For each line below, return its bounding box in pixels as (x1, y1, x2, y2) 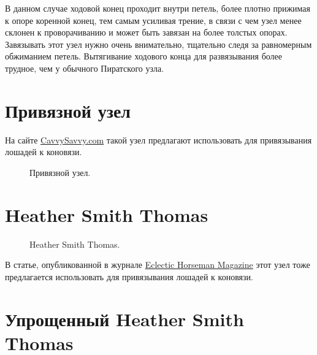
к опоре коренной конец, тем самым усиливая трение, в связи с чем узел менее (5, 13, 302, 26)
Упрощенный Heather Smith (5, 306, 244, 331)
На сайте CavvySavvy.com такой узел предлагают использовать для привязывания (5, 133, 312, 146)
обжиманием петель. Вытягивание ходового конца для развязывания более (5, 50, 282, 63)
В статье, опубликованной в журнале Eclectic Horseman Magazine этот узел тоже (5, 258, 310, 271)
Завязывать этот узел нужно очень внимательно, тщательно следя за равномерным (5, 37, 312, 50)
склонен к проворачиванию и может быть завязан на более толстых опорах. (5, 26, 288, 39)
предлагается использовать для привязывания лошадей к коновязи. (5, 270, 253, 283)
